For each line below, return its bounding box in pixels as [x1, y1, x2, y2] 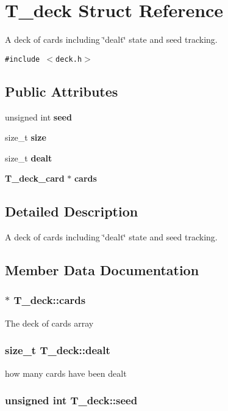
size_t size [5, 131, 46, 144]
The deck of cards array [5, 316, 94, 329]
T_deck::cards [13, 292, 86, 308]
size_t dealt [5, 151, 52, 164]
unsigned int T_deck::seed [5, 393, 138, 408]
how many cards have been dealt [5, 366, 127, 379]
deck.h [55, 54, 82, 64]
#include [5, 54, 40, 64]
